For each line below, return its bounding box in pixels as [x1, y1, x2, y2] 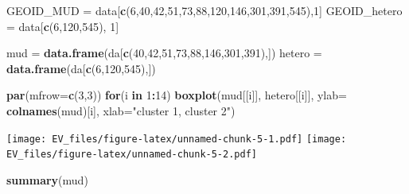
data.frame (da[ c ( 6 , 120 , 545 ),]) [6, 60, 156, 76]
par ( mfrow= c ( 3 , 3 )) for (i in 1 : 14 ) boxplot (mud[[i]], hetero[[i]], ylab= [6, 87, 347, 103]
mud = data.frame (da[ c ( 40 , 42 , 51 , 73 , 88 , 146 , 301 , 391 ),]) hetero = [6, 45, 322, 61]
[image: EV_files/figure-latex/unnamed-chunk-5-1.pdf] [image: [6, 133, 347, 145]
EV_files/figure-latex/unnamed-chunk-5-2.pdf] [6, 149, 257, 161]
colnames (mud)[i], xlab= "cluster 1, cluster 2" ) [6, 102, 236, 118]
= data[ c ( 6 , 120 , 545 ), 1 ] [6, 17, 119, 34]
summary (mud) [6, 171, 88, 188]
